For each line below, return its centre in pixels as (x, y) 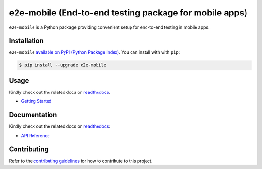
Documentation (33, 115)
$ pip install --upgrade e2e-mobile (63, 65)
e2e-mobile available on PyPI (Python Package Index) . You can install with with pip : (94, 52)
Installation (26, 41)
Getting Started (36, 101)
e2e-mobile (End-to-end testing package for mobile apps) (128, 13)
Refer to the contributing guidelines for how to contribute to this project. (81, 161)
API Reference (35, 135)
